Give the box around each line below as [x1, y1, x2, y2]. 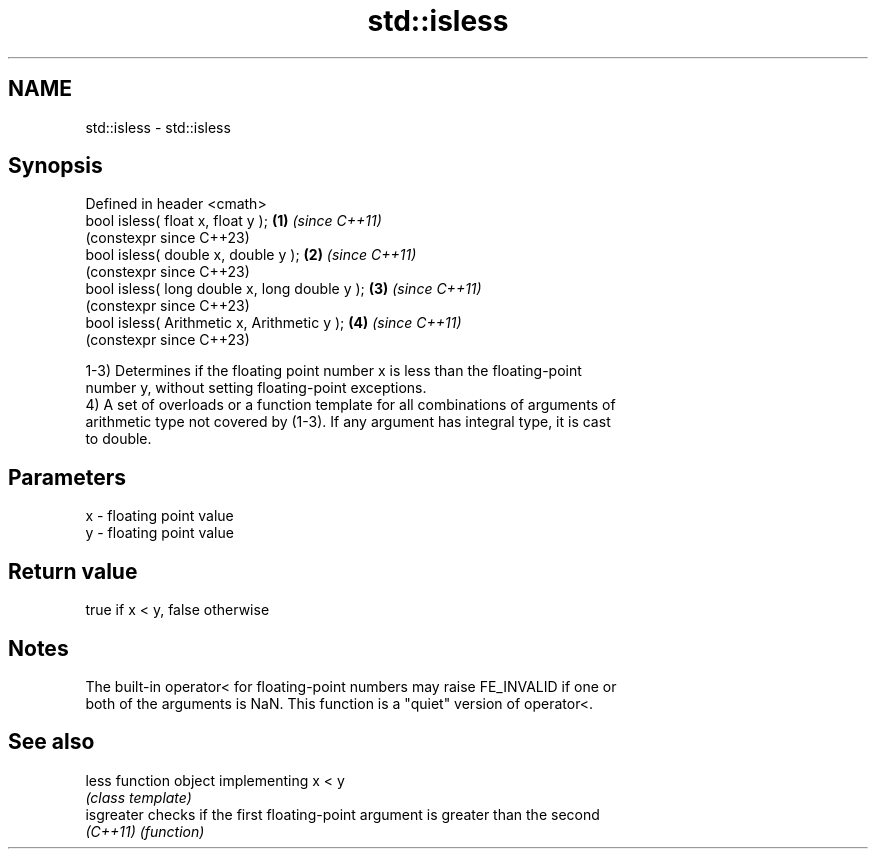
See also [8, 729, 95, 755]
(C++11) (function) [85, 822, 205, 840]
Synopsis [8, 153, 103, 179]
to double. [85, 430, 152, 448]
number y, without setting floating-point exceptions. [85, 379, 427, 397]
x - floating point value [85, 507, 234, 525]
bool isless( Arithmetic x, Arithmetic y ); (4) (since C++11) [85, 314, 462, 332]
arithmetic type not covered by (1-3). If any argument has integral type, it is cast [85, 413, 611, 431]
